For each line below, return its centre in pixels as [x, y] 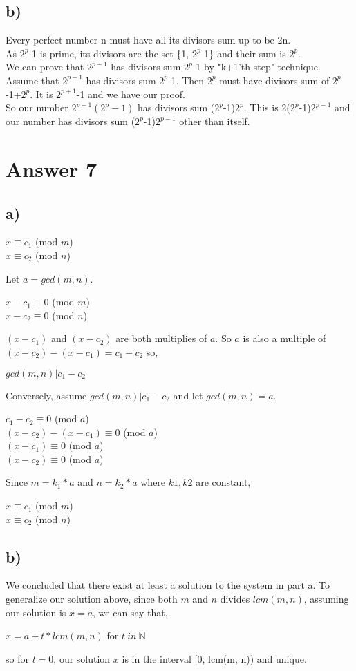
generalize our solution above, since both [92, 599]
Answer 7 [51, 168]
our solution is [36, 612]
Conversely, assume [46, 395]
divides [235, 599]
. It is [41, 94]
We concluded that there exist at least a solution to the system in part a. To [168, 585]
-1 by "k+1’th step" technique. [256, 67]
